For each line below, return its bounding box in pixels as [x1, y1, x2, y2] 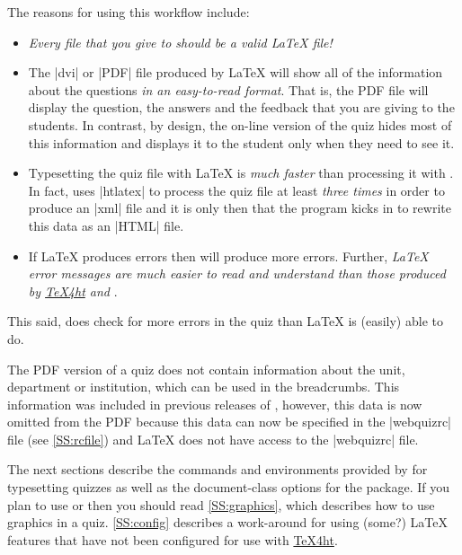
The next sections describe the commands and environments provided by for [7, 460, 428, 479]
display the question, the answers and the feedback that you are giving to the [28, 98, 455, 117]
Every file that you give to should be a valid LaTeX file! [28, 32, 333, 51]
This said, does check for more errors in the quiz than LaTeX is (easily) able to [7, 312, 443, 330]
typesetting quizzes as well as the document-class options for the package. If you [7, 478, 450, 497]
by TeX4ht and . [28, 281, 118, 300]
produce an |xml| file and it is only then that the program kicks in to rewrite [28, 198, 451, 217]
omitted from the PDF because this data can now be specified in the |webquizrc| [7, 412, 451, 431]
